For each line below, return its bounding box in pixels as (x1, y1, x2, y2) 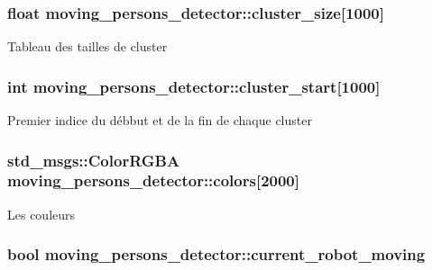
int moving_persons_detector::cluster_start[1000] (7, 75, 381, 97)
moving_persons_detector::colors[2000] (7, 169, 299, 192)
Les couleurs (7, 204, 76, 223)
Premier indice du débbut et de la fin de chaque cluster (7, 111, 312, 130)
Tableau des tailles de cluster (7, 37, 168, 56)
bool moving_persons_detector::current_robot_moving (7, 243, 426, 265)
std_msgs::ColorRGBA (7, 148, 180, 171)
